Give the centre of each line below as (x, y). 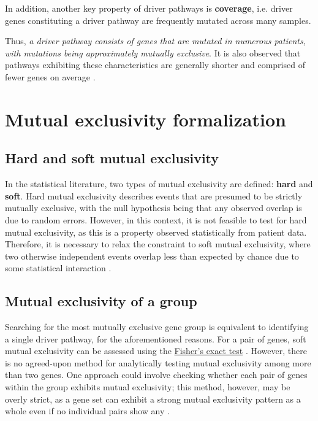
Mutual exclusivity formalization (146, 119)
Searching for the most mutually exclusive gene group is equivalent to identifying (157, 327)
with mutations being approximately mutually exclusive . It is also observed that (153, 52)
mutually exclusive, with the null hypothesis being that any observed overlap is (153, 208)
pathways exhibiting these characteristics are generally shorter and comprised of (155, 65)
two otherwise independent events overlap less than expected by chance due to (152, 256)
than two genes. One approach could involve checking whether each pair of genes (156, 375)
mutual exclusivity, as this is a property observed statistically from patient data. (156, 232)
